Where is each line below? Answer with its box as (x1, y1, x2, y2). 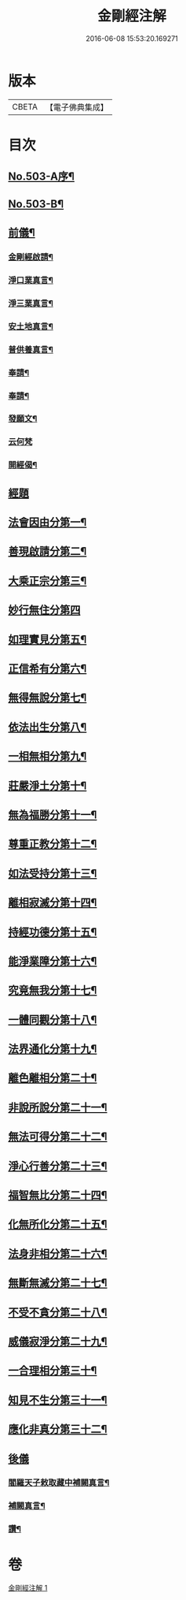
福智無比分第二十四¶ (8, 1189, 108, 1202)
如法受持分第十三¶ (8, 866, 97, 880)
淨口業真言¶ (8, 274, 53, 285)
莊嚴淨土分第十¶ (8, 779, 87, 792)
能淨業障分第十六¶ (8, 954, 97, 968)
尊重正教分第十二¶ (8, 837, 97, 851)
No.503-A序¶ (8, 170, 75, 184)
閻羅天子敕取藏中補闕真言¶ (8, 1477, 110, 1488)
